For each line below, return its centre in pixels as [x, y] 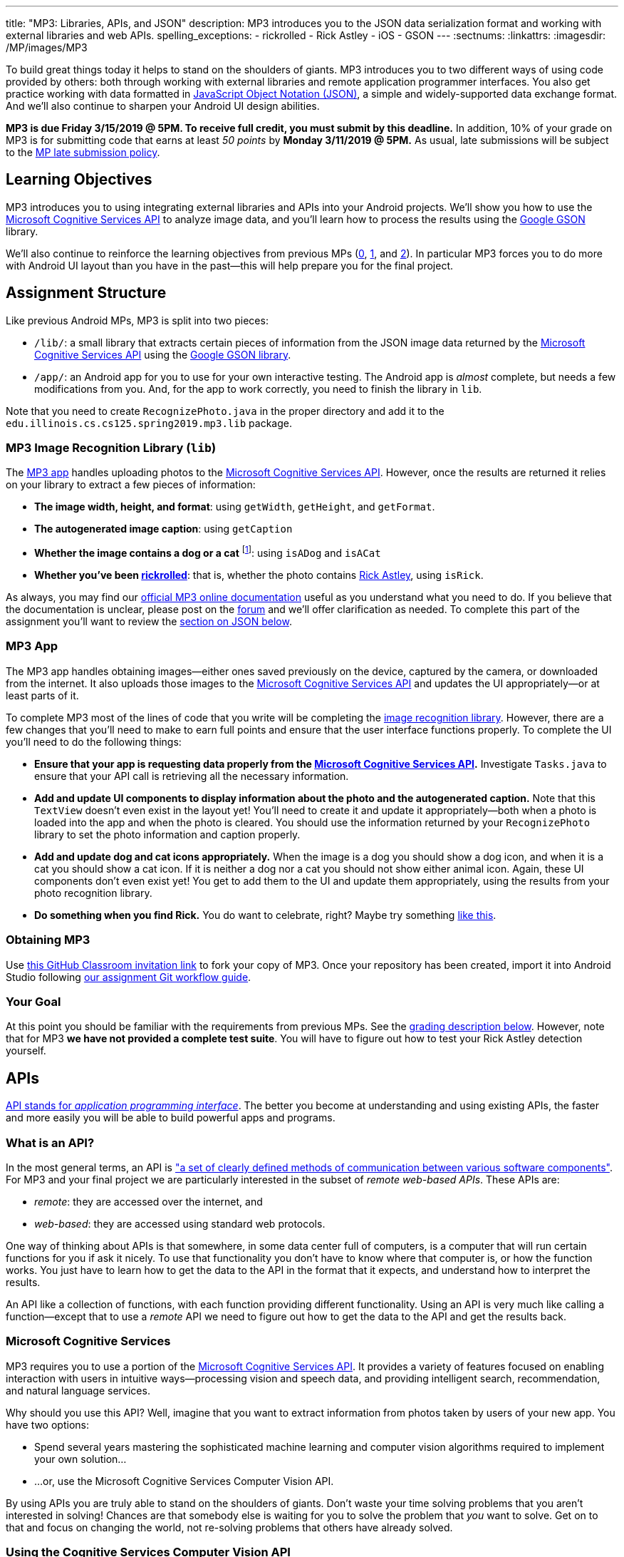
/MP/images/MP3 [47, 47]
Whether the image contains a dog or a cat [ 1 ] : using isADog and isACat [208, 552]
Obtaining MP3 [48, 940]
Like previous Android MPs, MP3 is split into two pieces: [137, 320]
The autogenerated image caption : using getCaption [163, 529]
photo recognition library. [93, 893]
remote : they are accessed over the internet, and [149, 1201]
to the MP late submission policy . [83, 152]
